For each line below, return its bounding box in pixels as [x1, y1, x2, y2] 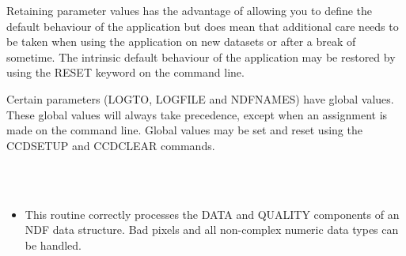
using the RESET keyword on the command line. [6, 64, 245, 81]
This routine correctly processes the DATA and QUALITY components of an [25, 205, 400, 222]
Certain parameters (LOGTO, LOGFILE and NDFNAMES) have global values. [6, 90, 394, 107]
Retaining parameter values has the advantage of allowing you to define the [6, 2, 373, 18]
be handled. [25, 236, 82, 253]
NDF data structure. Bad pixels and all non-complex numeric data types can [25, 221, 399, 238]
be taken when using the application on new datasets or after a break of [6, 33, 356, 50]
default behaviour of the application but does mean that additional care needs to [6, 17, 399, 34]
